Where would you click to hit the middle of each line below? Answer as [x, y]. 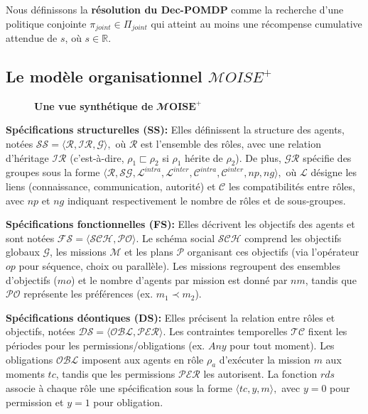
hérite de [204, 157]
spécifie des [327, 157]
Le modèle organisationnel [104, 76]
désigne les [334, 172]
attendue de [32, 38]
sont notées [30, 238]
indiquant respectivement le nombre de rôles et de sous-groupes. [206, 200]
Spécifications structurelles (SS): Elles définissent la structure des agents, [175, 130]
